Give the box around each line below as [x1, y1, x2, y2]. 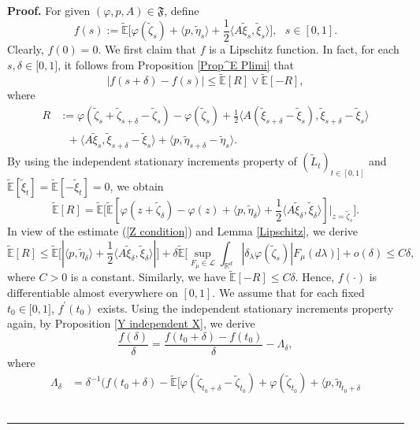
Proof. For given [7, 2, 91, 18]
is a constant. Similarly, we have [70, 269, 226, 285]
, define [164, 2, 199, 18]
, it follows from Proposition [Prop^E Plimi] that [58, 56, 294, 72]
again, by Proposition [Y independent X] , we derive [7, 315, 255, 332]
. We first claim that [98, 41, 196, 57]
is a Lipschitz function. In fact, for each [209, 41, 400, 57]
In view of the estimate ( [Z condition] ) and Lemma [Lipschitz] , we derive [7, 223, 359, 239]
